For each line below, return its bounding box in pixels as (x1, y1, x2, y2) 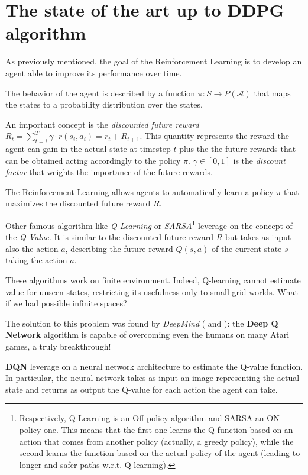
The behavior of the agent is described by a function (5, 86, 196, 99)
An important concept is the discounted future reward (5, 118, 199, 130)
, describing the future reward (65, 242, 173, 254)
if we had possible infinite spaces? (5, 297, 127, 309)
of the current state (211, 242, 282, 254)
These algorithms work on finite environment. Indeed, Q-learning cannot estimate (5, 274, 301, 286)
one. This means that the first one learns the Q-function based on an (44, 424, 293, 436)
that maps (254, 86, 291, 99)
